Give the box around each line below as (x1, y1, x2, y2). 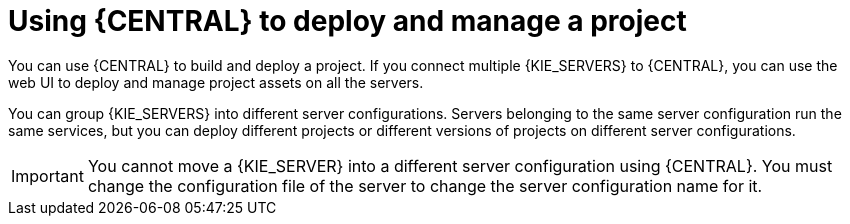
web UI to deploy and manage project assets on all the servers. (8, 73, 424, 91)
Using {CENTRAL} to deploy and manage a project (8, 4, 687, 38)
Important (11, 165, 84, 186)
